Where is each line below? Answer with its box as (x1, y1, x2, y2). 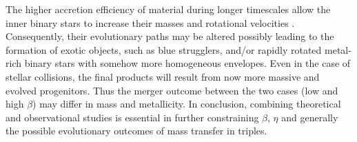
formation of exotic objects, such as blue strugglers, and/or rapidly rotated (6, 42, 322, 57)
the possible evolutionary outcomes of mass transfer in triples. (6, 123, 267, 138)
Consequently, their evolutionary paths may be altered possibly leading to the (6, 29, 334, 43)
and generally (281, 110, 338, 124)
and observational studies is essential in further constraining (6, 110, 259, 124)
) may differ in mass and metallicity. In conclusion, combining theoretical (32, 97, 341, 111)
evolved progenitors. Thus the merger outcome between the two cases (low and (6, 83, 338, 97)
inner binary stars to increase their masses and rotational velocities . (6, 15, 295, 30)
